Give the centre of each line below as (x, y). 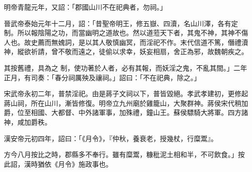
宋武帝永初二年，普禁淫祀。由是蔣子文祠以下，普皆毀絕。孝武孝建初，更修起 (126, 93)
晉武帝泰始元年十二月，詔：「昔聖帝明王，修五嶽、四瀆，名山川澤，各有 (118, 23)
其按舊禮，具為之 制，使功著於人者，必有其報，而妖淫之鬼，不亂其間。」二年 (126, 67)
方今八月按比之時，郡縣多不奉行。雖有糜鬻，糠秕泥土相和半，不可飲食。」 (121, 154)
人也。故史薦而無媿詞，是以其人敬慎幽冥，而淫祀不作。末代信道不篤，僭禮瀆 (126, 42)
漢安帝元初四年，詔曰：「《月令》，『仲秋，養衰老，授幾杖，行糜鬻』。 (111, 138)
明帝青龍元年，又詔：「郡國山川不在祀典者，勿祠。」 (85, 7)
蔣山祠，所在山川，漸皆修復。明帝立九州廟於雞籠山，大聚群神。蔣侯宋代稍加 (126, 103)
